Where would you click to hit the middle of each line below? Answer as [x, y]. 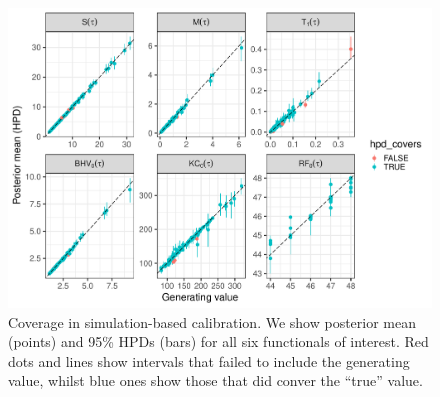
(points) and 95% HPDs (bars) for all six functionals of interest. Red [218, 341]
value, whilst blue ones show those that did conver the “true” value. [215, 380]
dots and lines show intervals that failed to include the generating [209, 360]
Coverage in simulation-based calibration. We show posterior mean [212, 321]
